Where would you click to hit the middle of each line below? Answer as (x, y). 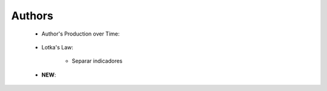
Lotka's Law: (58, 47)
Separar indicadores (97, 61)
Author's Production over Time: (81, 34)
